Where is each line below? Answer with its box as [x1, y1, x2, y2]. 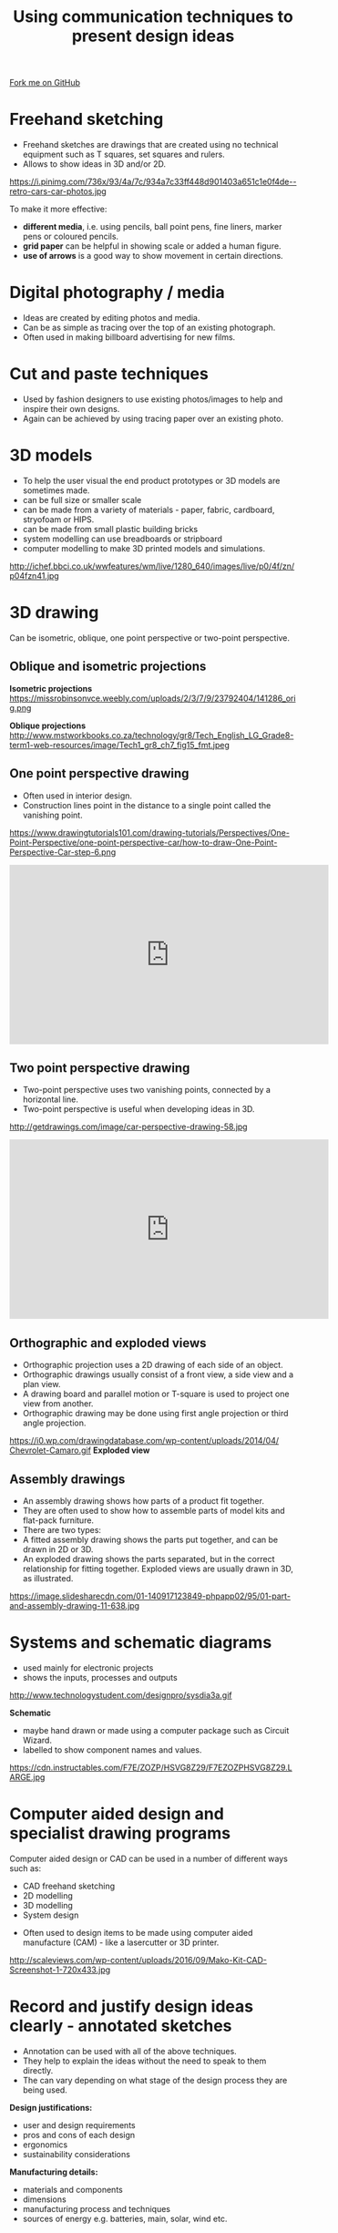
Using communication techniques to [13, 6, 293, 27]
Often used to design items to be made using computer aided [22, 1927, 253, 1938]
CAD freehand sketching [22, 1880, 116, 1891]
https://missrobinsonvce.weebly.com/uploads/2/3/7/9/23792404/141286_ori [9, 693, 296, 704]
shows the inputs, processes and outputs [22, 1672, 178, 1682]
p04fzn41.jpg [9, 570, 59, 581]
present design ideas [71, 26, 235, 46]
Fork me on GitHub [9, 77, 80, 88]
